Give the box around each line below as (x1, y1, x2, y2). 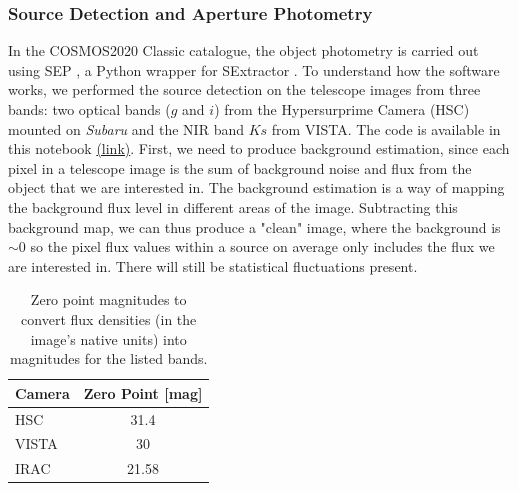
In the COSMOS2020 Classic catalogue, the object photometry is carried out (8, 40, 479, 61)
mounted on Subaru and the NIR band (8, 118, 244, 139)
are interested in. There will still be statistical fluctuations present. (8, 255, 418, 276)
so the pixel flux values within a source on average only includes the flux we (30, 236, 495, 257)
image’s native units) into (30, 328, 187, 349)
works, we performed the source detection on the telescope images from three (8, 79, 481, 100)
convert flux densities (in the (21, 308, 197, 329)
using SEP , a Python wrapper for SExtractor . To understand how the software (8, 59, 500, 80)
